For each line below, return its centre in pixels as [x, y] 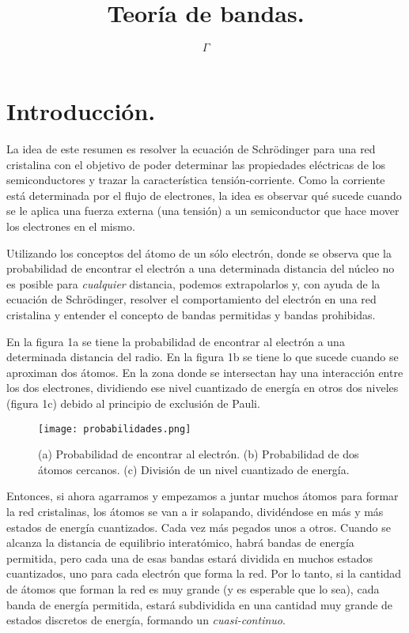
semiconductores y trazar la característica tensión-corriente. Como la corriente [196, 180]
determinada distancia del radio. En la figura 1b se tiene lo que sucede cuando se [203, 357]
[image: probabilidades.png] [115, 429]
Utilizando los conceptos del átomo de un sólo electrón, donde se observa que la [199, 252]
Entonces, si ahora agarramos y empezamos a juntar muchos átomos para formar [203, 496]
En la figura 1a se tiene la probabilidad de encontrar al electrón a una [176, 341]
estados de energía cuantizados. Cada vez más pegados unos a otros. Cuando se [199, 527]
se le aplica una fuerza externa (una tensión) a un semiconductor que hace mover [203, 211]
